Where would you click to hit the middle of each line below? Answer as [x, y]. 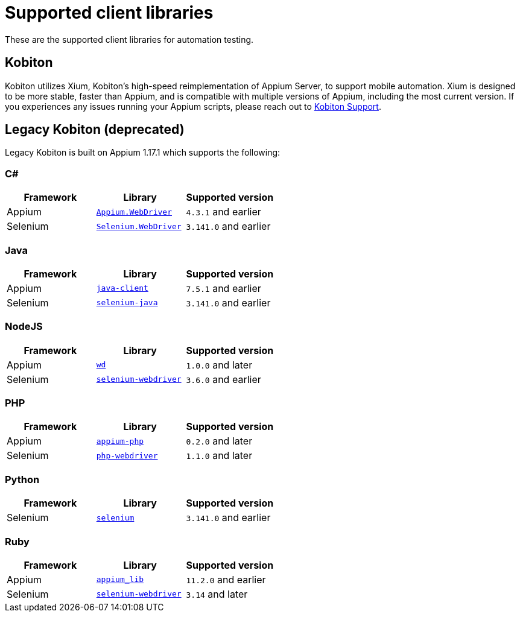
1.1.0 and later [219, 456]
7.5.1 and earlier [224, 288]
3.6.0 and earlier [224, 379]
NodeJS [24, 327]
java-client [122, 288]
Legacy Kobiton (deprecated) [95, 130]
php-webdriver [127, 455]
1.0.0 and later [219, 365]
